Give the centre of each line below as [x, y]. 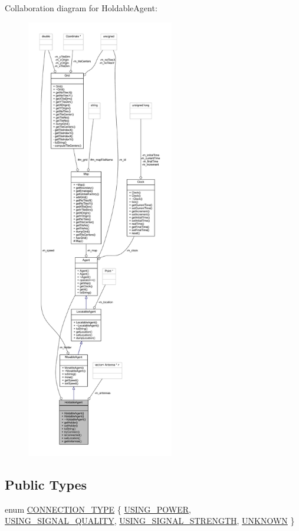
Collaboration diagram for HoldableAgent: [81, 8]
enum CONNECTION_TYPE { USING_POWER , [98, 509]
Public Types [46, 484]
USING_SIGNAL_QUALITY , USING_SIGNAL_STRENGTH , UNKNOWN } [150, 521]
